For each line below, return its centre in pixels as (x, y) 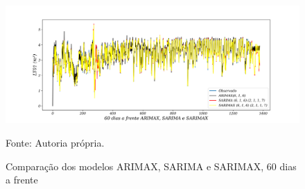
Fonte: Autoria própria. (55, 142)
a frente (22, 180)
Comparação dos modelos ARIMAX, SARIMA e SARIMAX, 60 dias (151, 166)
